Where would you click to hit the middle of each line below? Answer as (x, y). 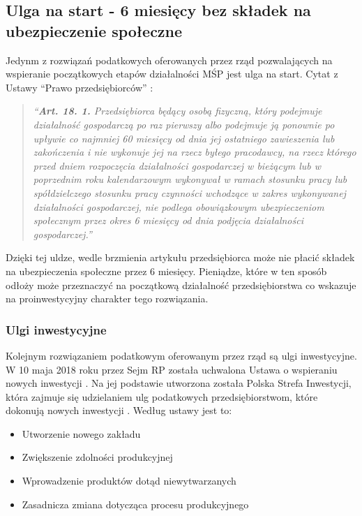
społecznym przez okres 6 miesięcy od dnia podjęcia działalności (168, 220)
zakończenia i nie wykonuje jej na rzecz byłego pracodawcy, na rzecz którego (195, 152)
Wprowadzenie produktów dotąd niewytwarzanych (129, 481)
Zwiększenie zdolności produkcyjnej (97, 457)
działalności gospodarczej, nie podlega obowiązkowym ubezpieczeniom (179, 206)
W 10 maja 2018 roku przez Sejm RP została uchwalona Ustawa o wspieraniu (172, 369)
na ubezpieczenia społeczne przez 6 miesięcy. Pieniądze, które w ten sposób (166, 271)
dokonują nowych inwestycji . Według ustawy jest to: (119, 410)
